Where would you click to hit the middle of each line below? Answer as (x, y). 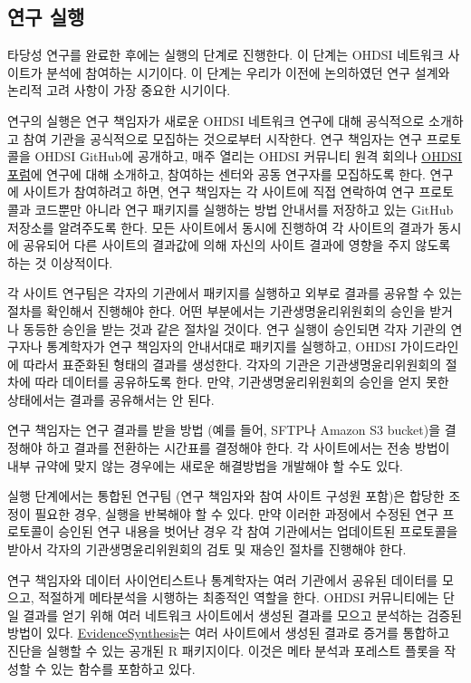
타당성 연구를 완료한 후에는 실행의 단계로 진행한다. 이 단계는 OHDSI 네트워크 (226, 55)
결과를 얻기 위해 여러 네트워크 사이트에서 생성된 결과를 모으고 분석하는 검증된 (243, 615)
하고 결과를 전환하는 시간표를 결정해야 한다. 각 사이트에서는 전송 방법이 (248, 448)
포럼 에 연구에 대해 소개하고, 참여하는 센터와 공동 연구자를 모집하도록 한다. (216, 173)
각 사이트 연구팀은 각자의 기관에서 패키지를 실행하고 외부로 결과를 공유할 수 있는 (235, 293)
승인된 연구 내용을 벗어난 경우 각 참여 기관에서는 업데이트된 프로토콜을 (258, 531)
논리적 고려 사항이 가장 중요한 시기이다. (119, 90)
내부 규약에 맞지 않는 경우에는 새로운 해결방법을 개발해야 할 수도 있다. (205, 465)
